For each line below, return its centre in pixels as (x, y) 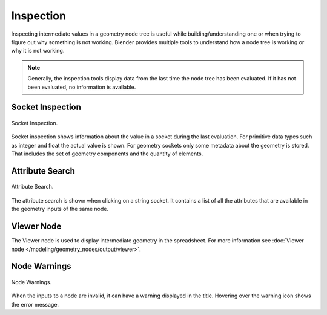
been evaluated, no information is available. (82, 87)
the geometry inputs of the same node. (60, 209)
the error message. (35, 304)
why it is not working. (38, 51)
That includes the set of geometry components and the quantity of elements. (107, 154)
